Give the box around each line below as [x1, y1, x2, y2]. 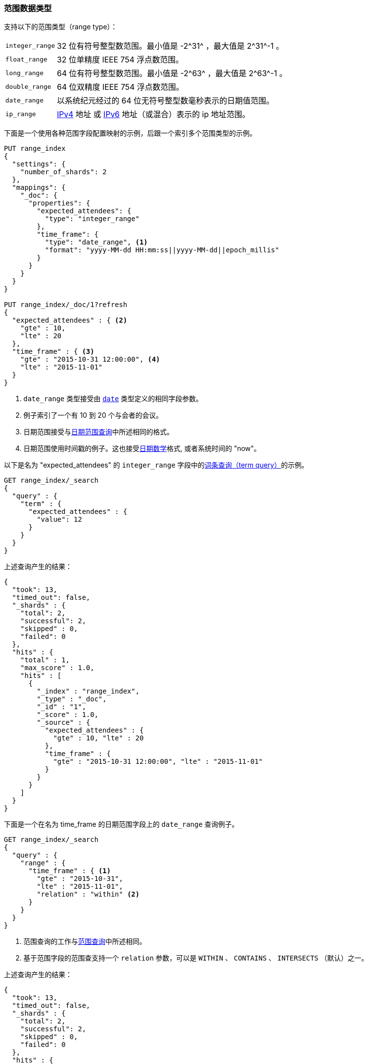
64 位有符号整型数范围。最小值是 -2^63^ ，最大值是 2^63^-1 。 [57, 68, 288, 79]
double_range [5, 82, 51, 90]
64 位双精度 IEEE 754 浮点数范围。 [57, 82, 184, 92]
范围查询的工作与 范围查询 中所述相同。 [23, 937, 146, 946]
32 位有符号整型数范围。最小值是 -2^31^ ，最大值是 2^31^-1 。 [57, 41, 284, 51]
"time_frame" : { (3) [12, 348, 95, 356]
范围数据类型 [4, 3, 52, 13]
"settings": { [12, 160, 66, 168]
